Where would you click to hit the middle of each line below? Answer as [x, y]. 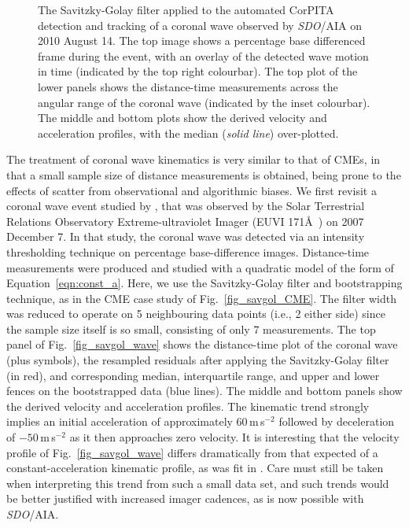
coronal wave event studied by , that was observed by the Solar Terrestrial [186, 206]
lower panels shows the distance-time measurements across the [188, 86]
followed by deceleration [337, 421]
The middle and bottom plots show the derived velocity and [182, 118]
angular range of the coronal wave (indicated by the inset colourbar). [204, 102]
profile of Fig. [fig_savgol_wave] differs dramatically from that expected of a [192, 452]
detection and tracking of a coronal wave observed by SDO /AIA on [200, 25]
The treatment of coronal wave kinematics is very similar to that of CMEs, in [193, 159]
